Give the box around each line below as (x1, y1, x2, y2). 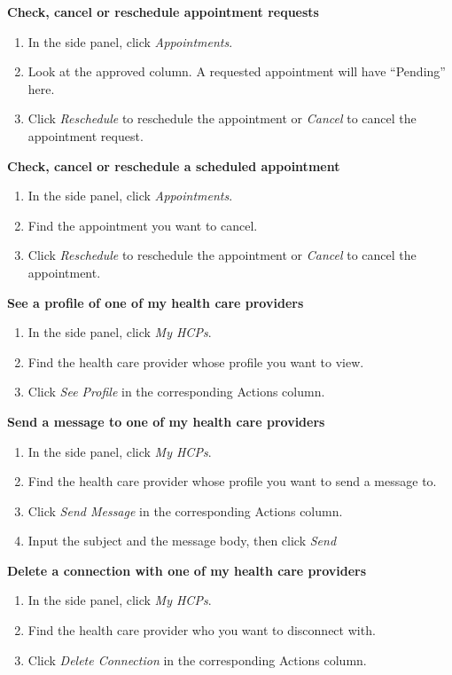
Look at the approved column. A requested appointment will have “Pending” (27, 62, 446, 81)
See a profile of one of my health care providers (7, 293, 304, 311)
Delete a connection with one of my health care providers (7, 561, 367, 579)
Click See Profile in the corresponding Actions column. (27, 382, 325, 401)
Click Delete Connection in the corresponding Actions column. (27, 650, 367, 669)
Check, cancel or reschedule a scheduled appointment (7, 156, 340, 175)
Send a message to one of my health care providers (7, 412, 325, 430)
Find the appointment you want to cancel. (27, 216, 258, 234)
